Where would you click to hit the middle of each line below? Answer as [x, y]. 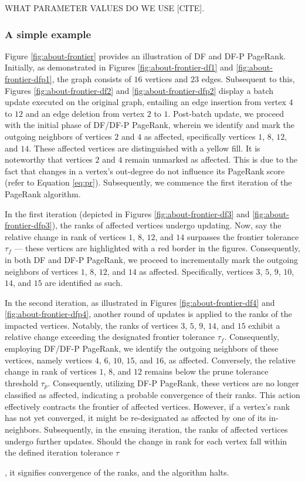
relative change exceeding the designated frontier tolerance [110, 337]
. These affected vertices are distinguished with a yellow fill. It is [145, 148]
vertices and [167, 79]
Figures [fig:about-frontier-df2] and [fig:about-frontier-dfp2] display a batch [139, 90]
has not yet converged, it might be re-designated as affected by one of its [135, 418]
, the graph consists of [91, 79]
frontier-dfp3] [28, 225]
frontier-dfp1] [28, 79]
